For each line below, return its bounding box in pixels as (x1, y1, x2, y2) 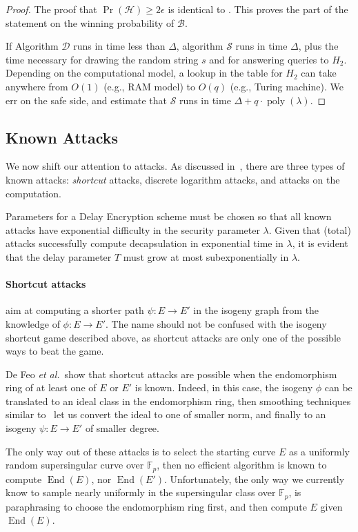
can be (324, 380, 352, 395)
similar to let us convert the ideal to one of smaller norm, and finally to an (6, 407, 326, 422)
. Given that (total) (268, 222, 351, 237)
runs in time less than (73, 39, 166, 53)
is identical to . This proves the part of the (168, 2, 348, 16)
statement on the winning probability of (6, 15, 175, 30)
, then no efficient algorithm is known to (157, 457, 327, 472)
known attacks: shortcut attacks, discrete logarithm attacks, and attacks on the (6, 172, 340, 186)
